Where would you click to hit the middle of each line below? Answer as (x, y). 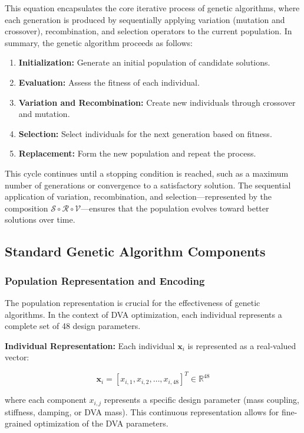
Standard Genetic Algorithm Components (135, 251)
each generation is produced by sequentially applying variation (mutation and (145, 19)
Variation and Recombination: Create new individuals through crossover (157, 102)
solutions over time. (40, 219)
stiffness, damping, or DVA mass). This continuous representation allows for (142, 411)
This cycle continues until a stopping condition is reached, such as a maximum (147, 173)
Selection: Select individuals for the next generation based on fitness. (145, 133)
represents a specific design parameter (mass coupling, (201, 400)
